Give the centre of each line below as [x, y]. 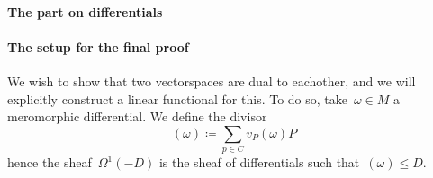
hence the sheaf [50, 162]
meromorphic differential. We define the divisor [137, 116]
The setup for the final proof [98, 46]
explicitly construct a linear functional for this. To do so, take [177, 98]
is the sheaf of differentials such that [259, 162]
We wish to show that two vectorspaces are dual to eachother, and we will [212, 80]
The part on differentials [85, 11]
